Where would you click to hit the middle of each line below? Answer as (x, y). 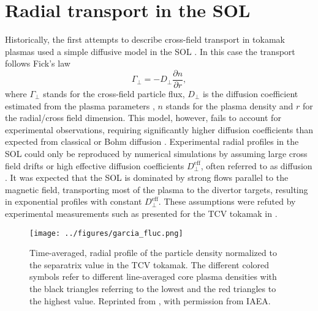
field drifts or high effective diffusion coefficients (95, 165)
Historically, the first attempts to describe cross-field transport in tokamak (145, 39)
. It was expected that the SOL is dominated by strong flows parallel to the (147, 177)
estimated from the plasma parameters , (80, 105)
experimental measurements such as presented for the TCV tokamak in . (141, 213)
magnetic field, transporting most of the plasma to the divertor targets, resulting (157, 189)
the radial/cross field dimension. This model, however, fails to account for (143, 118)
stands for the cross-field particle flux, (114, 93)
